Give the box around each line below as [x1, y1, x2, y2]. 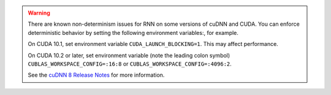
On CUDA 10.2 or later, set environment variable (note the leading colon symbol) [28, 51, 230, 59]
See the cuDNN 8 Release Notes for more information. [28, 71, 165, 79]
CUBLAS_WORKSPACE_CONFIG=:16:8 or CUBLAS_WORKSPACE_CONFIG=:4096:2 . [28, 60, 232, 67]
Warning [28, 9, 50, 17]
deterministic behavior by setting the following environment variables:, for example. [28, 29, 239, 36]
